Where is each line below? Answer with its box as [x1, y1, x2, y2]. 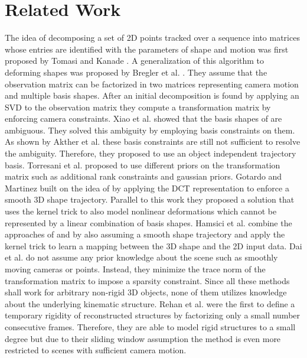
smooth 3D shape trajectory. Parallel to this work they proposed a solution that [5, 193, 295, 206]
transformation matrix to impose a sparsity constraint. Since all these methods [5, 274, 290, 287]
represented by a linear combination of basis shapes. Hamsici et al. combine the [5, 216, 292, 229]
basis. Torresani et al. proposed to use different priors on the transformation [5, 158, 280, 171]
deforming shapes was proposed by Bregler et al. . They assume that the [5, 66, 267, 78]
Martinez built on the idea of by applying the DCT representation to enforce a [5, 181, 289, 194]
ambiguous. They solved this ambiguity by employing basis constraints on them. [5, 123, 295, 136]
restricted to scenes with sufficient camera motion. [5, 344, 187, 356]
